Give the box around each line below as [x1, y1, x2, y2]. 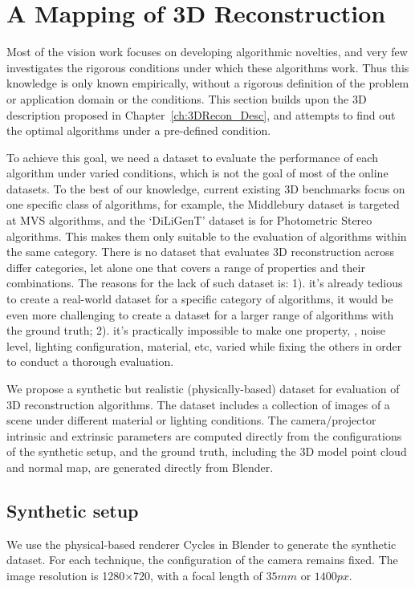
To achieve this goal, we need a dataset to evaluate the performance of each [6, 148, 378, 165]
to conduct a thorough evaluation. [6, 353, 174, 370]
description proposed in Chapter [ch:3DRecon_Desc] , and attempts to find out [6, 106, 396, 123]
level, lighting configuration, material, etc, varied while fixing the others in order [6, 337, 402, 354]
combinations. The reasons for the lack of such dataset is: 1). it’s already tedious [6, 274, 403, 291]
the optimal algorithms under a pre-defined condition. [6, 122, 271, 139]
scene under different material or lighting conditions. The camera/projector [6, 412, 376, 429]
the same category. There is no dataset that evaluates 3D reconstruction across [6, 243, 395, 260]
